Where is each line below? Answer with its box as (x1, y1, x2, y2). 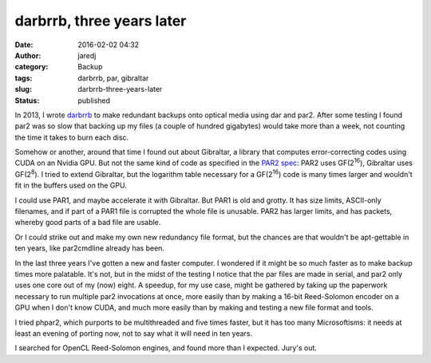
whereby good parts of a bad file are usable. (14, 218, 161, 227)
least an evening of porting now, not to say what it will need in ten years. (14, 328, 253, 338)
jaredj (77, 50, 97, 60)
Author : (14, 50, 42, 60)
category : (14, 62, 49, 72)
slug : (14, 85, 32, 94)
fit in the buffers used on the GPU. (14, 180, 127, 191)
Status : (14, 96, 40, 105)
